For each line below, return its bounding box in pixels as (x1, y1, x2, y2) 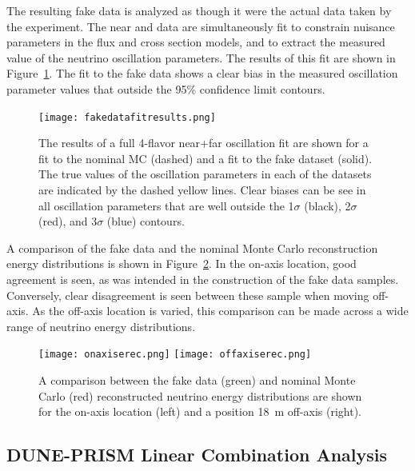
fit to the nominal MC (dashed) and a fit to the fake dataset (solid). (38, 150, 373, 166)
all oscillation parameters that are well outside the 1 (38, 197, 294, 214)
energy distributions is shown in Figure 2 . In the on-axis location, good (6, 255, 357, 272)
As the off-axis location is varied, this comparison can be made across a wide (32, 302, 409, 319)
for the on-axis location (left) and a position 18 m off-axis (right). (38, 403, 361, 420)
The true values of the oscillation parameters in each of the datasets (38, 166, 372, 182)
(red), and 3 (38, 213, 98, 230)
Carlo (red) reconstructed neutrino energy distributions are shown (38, 387, 362, 404)
